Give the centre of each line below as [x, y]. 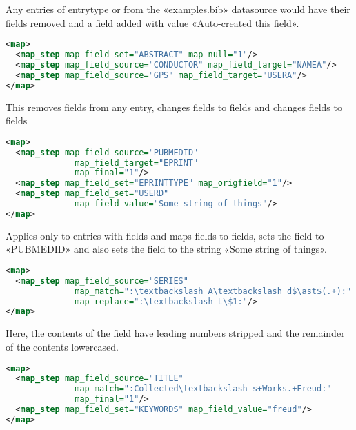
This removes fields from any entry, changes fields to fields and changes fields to [174, 107]
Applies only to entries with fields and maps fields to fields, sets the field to [165, 235]
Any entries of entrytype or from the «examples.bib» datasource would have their [178, 9]
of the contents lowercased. [62, 346]
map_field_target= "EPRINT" [137, 163]
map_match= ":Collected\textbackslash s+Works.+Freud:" [203, 389]
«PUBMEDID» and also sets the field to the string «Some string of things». [166, 249]
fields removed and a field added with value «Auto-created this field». [152, 22]
